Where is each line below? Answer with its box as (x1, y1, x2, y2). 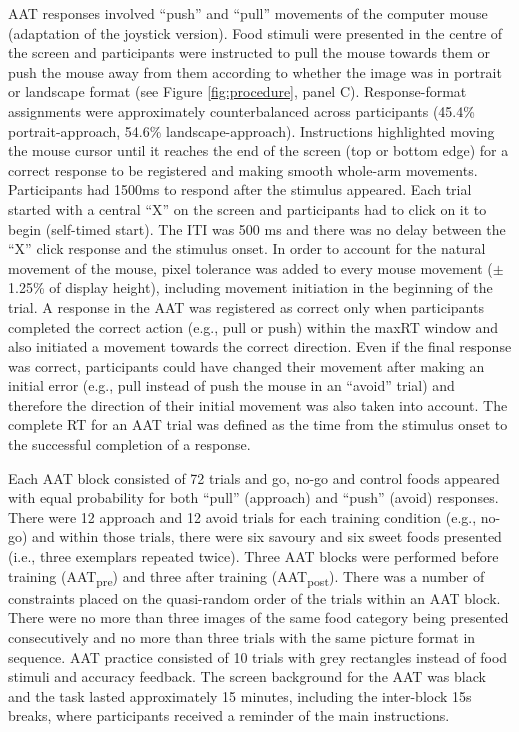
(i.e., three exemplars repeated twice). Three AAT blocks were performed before (8, 546, 499, 567)
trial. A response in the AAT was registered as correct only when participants (8, 296, 484, 317)
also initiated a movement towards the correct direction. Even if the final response (8, 336, 512, 357)
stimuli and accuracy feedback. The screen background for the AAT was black (8, 666, 486, 687)
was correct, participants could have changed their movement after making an (8, 355, 485, 376)
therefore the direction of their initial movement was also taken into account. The (8, 394, 508, 415)
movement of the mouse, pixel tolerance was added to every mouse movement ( (8, 257, 493, 278)
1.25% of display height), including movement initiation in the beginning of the (8, 277, 493, 298)
